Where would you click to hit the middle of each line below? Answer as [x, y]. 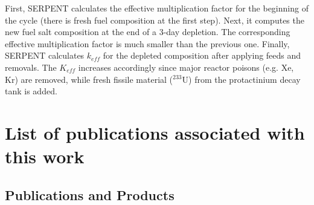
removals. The [31, 67]
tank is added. [31, 91]
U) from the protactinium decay [241, 79]
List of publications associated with [155, 132]
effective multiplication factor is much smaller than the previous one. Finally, [147, 43]
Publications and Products [90, 194]
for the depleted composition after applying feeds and [202, 55]
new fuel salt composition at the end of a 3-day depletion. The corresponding [148, 32]
